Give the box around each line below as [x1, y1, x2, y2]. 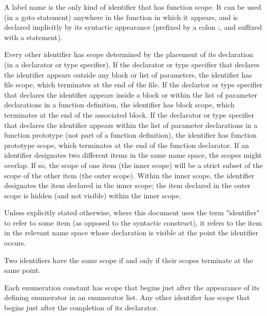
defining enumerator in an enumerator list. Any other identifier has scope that [4, 292, 250, 303]
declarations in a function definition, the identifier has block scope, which [4, 99, 235, 110]
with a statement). [4, 31, 63, 42]
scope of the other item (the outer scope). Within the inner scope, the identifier [4, 170, 255, 180]
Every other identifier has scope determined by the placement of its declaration [4, 49, 253, 60]
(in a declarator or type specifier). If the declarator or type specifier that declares [4, 59, 260, 69]
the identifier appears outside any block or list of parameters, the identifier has [4, 69, 252, 80]
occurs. [4, 237, 26, 248]
